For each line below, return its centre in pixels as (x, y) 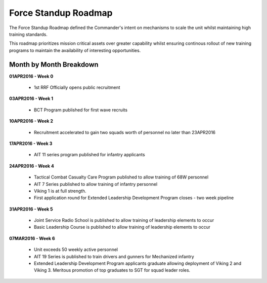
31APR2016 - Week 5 (31, 209)
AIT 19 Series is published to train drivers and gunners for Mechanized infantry (114, 256)
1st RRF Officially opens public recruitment (77, 88)
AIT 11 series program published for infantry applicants (89, 155)
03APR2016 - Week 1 (31, 99)
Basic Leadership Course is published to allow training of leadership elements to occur (122, 227)
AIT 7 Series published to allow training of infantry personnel (96, 184)
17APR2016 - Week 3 (31, 143)
